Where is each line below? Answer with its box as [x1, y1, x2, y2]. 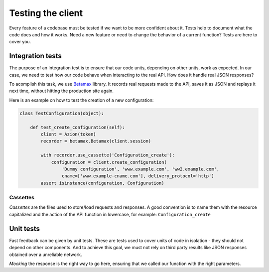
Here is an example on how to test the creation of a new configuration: [9, 97, 154, 103]
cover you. [9, 39, 31, 45]
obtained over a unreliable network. [9, 252, 82, 258]
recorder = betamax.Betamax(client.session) [40, 138, 151, 144]
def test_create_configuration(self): [30, 125, 125, 130]
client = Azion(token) [40, 131, 97, 137]
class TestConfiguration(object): [19, 110, 104, 116]
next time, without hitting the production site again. [9, 88, 114, 94]
